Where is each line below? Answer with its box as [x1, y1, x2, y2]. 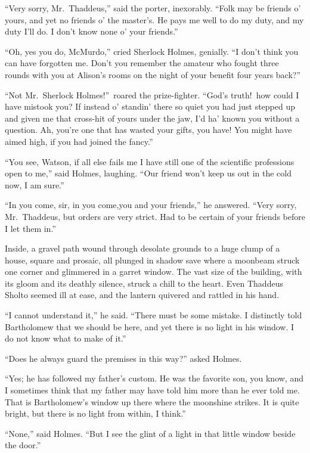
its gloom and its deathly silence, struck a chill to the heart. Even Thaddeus [5, 277, 283, 289]
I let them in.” [5, 222, 56, 234]
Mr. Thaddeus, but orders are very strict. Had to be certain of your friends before [5, 210, 305, 222]
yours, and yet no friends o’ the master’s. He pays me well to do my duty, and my [5, 13, 304, 26]
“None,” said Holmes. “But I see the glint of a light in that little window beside [5, 427, 296, 439]
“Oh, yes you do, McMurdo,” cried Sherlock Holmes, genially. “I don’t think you [5, 45, 299, 57]
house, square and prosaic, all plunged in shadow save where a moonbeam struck [5, 253, 300, 266]
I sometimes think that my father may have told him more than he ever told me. [5, 384, 300, 396]
